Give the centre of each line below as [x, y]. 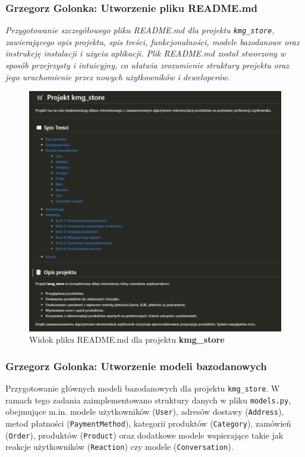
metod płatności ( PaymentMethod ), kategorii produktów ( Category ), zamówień [148, 423]
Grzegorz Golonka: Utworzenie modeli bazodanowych [136, 366]
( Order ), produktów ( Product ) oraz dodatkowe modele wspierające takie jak [144, 435]
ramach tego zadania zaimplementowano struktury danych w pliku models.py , [148, 400]
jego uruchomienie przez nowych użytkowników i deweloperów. [118, 76]
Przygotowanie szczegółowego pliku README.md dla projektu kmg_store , [140, 30]
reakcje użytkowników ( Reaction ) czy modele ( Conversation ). [120, 447]
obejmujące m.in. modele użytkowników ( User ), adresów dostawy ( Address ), [145, 411]
